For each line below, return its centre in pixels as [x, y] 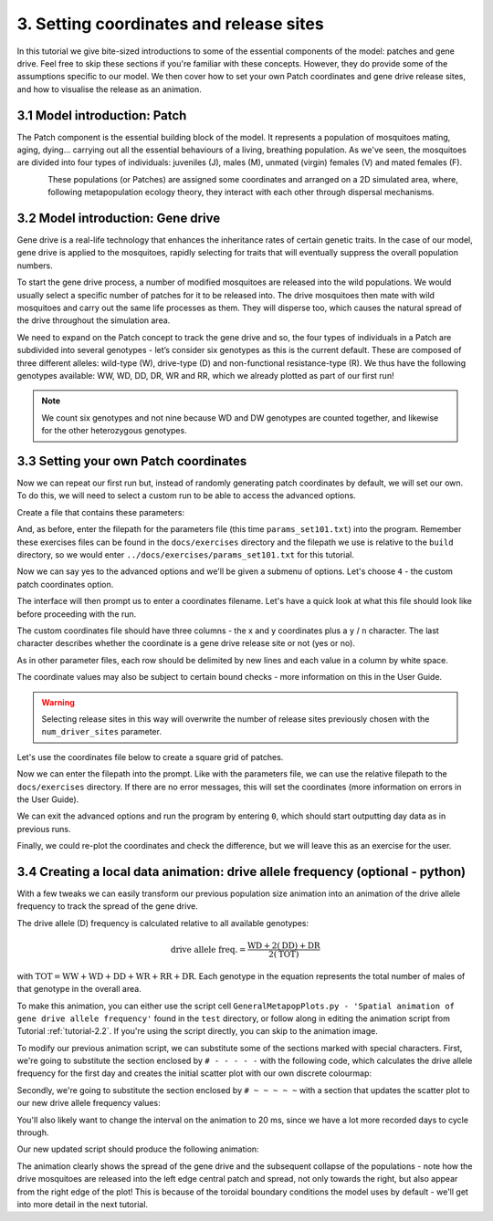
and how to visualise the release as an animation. [110, 89]
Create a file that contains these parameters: [101, 512]
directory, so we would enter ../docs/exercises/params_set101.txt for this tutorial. [186, 555]
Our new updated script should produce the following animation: [138, 1149]
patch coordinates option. [65, 584]
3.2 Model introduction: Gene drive [119, 218]
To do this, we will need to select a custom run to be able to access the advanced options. [186, 496]
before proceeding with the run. [77, 614]
